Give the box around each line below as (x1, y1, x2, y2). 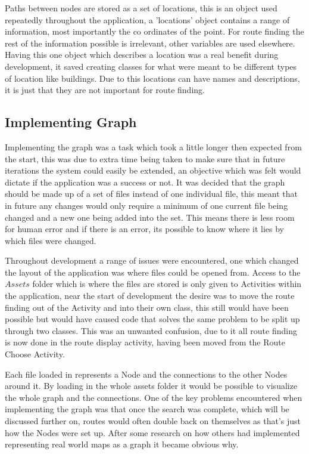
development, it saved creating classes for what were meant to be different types (5, 60, 297, 72)
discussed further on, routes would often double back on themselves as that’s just (5, 415, 301, 427)
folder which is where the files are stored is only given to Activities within (32, 277, 302, 290)
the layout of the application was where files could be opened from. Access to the (5, 265, 301, 278)
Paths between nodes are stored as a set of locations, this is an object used (5, 2, 277, 14)
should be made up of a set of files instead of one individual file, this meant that (5, 187, 298, 200)
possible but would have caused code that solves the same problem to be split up (5, 313, 300, 325)
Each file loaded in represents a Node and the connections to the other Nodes (5, 367, 288, 380)
